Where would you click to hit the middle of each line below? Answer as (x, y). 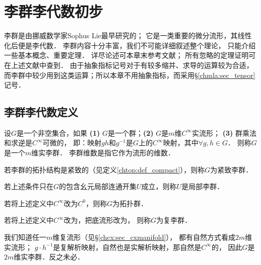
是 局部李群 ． (203, 186)
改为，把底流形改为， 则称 (107, 220)
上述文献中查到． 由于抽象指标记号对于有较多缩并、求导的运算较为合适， (132, 65)
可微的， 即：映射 (72, 143)
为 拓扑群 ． (130, 203)
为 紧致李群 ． (232, 169)
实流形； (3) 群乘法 (224, 132)
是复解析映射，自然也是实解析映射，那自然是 (127, 247)
